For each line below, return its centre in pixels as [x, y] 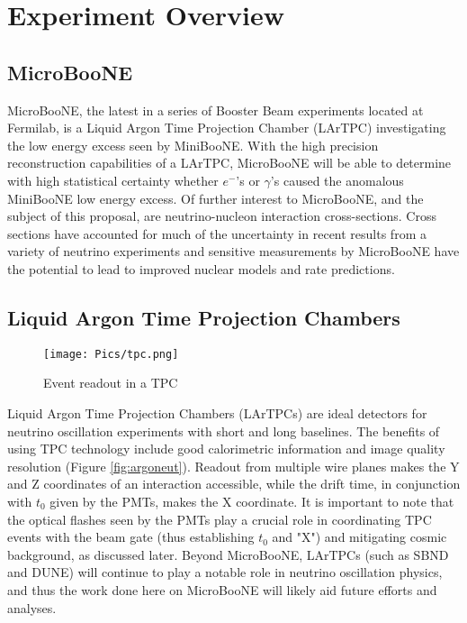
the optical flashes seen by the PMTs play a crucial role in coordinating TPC [220, 519]
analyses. [32, 607]
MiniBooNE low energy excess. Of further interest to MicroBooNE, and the [216, 198]
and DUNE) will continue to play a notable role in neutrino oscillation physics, [225, 572]
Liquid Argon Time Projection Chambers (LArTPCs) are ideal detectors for [217, 412]
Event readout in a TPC [111, 383]
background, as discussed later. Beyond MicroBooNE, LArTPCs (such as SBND [228, 554]
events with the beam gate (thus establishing [131, 537]
